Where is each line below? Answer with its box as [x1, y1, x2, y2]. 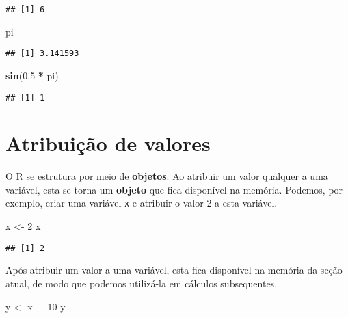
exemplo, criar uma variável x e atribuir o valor [5, 196, 204, 210]
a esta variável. [215, 196, 278, 210]
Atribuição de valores [5, 129, 211, 157]
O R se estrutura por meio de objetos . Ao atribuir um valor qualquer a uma [5, 169, 328, 183]
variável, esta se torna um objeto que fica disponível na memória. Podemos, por [5, 182, 343, 196]
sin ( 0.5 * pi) [5, 68, 59, 82]
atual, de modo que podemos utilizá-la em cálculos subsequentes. [5, 276, 278, 290]
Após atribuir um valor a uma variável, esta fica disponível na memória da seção [5, 263, 343, 277]
